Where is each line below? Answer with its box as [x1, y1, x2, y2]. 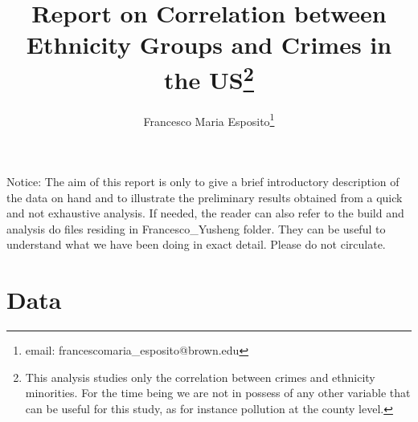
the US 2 [164, 59, 254, 95]
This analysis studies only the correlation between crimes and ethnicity [25, 368, 375, 385]
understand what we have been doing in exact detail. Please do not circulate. [6, 236, 386, 253]
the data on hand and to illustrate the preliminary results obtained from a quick [6, 189, 403, 205]
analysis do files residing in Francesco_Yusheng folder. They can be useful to [6, 220, 386, 237]
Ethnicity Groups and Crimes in [26, 28, 392, 61]
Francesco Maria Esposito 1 [143, 110, 275, 129]
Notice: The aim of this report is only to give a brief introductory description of [6, 173, 400, 190]
